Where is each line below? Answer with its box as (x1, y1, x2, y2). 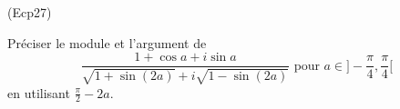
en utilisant (7, 83, 70, 102)
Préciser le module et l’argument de (7, 33, 207, 52)
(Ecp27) (7, 3, 52, 21)
